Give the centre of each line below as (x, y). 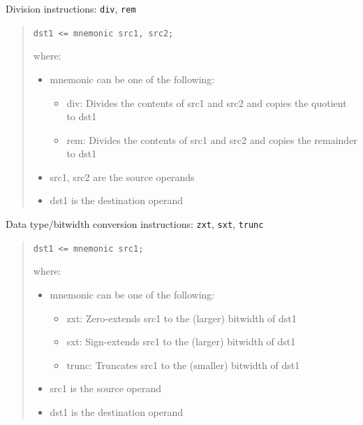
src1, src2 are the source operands (122, 177)
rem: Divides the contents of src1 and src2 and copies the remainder (212, 139)
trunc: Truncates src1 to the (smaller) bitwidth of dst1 (183, 365)
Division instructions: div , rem (71, 8)
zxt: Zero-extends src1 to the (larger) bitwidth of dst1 (181, 318)
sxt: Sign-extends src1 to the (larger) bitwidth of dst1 (181, 341)
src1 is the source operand (105, 388)
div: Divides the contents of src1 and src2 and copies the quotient (207, 102)
